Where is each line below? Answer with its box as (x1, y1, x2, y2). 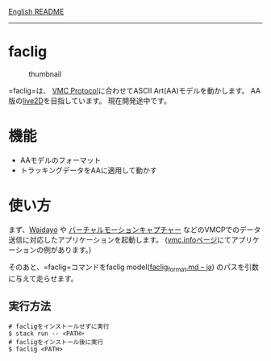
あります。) (57, 245, 92, 255)
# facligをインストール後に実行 (8, 338, 103, 346)
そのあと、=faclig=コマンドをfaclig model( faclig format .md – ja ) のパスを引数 (8, 262, 260, 273)
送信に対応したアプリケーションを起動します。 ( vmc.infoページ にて (8, 234, 232, 244)
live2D (23, 96, 44, 106)
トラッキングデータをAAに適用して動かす (19, 165, 157, 175)
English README (8, 7, 65, 16)
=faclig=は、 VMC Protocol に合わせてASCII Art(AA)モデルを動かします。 (8, 85, 249, 95)
